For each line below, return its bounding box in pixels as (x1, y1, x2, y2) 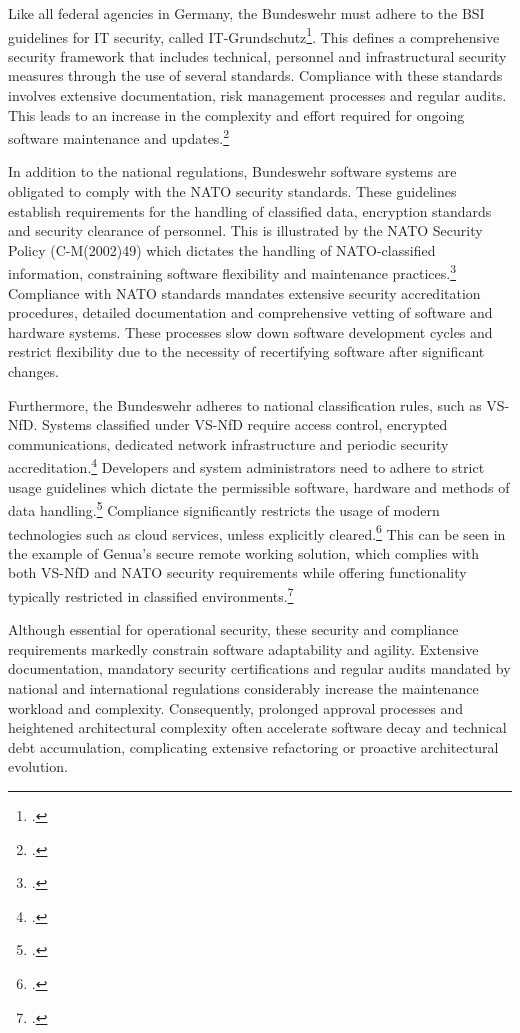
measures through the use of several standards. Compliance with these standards (8, 65, 503, 86)
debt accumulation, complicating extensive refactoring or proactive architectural (8, 736, 499, 757)
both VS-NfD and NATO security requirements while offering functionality (8, 562, 467, 583)
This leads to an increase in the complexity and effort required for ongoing (8, 104, 465, 125)
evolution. (8, 756, 68, 777)
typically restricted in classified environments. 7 (8, 582, 294, 606)
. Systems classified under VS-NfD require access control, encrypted (33, 414, 448, 435)
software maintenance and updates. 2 (8, 125, 230, 148)
